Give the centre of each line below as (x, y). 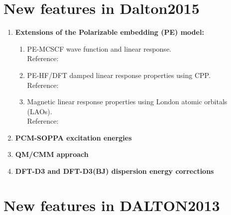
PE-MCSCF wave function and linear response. (99, 48)
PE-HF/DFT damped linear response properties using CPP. (119, 75)
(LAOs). (40, 111)
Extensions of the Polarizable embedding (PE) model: (110, 32)
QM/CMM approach (52, 154)
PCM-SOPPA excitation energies (73, 137)
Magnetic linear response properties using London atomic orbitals (127, 102)
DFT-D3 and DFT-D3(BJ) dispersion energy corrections (115, 171)
